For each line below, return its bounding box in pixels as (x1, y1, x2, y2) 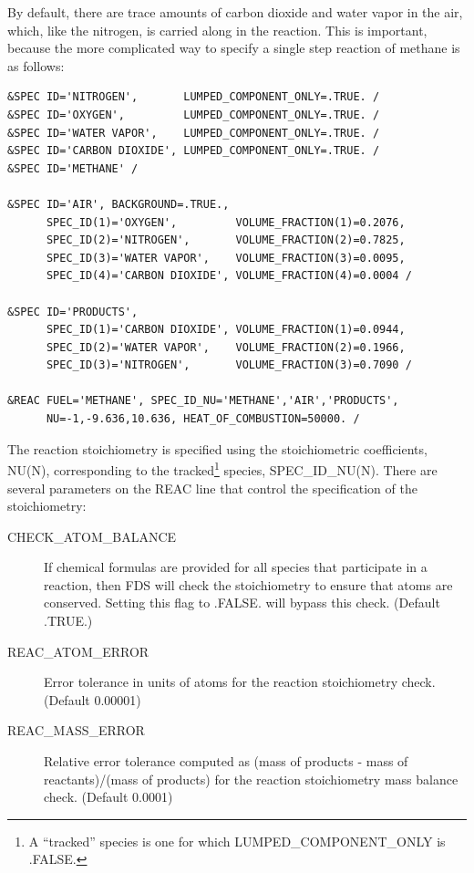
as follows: (7, 56, 65, 75)
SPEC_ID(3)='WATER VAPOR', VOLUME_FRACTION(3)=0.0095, (46, 251, 406, 265)
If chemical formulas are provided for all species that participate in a (44, 557, 428, 577)
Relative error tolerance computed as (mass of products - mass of (44, 752, 408, 771)
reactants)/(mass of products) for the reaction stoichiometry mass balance (44, 769, 459, 788)
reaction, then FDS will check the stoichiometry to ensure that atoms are (44, 575, 453, 594)
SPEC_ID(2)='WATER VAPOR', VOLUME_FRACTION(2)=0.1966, (46, 340, 406, 354)
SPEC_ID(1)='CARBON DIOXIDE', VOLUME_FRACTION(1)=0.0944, (46, 323, 406, 337)
